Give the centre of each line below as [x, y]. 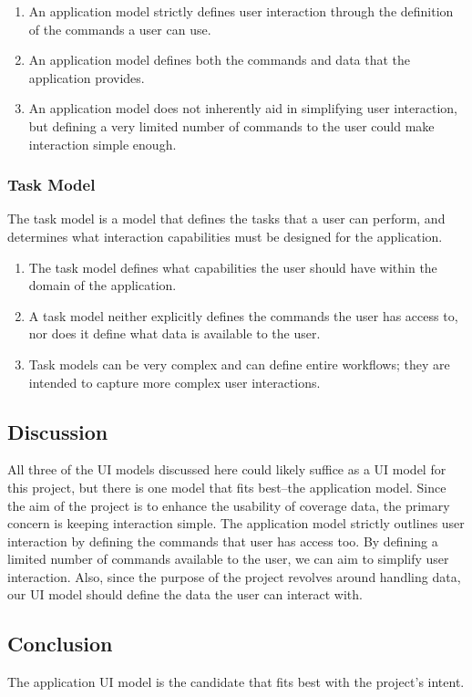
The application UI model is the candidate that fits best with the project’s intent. [236, 682]
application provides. [87, 77]
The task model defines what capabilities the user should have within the [233, 267]
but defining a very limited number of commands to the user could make [231, 125]
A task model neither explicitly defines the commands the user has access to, [243, 315]
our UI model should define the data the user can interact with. [185, 594]
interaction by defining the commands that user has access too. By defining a [223, 541]
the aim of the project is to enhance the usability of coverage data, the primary [229, 505]
